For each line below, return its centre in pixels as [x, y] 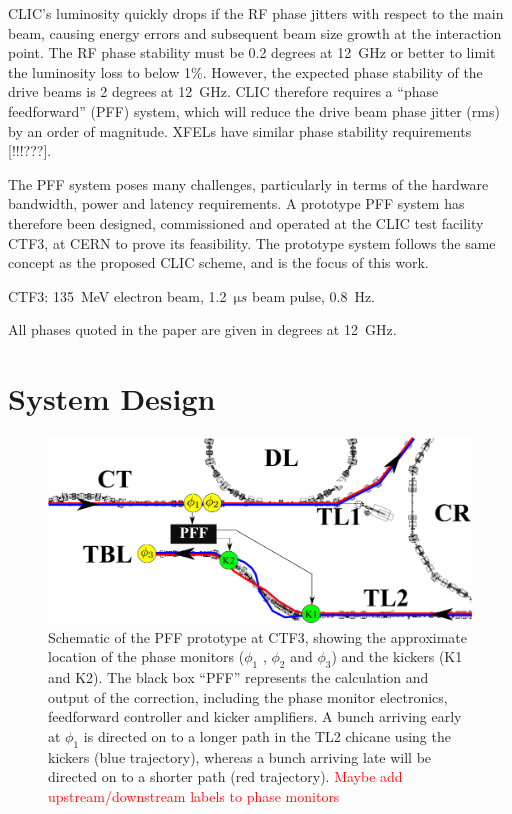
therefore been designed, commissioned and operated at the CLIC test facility [246, 222]
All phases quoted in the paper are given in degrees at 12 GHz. [202, 329]
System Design [112, 398]
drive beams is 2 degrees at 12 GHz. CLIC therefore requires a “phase [223, 91]
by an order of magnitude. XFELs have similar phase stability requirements [240, 130]
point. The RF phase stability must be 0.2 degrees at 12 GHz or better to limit [252, 52]
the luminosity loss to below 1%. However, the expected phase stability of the [245, 71]
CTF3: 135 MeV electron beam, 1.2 [117, 295]
